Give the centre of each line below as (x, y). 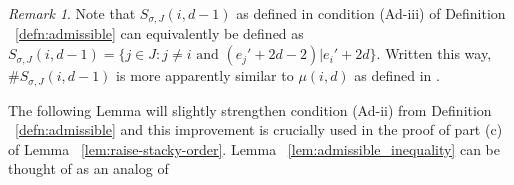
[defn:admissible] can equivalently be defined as (159, 33)
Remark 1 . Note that (72, 13)
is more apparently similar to (205, 75)
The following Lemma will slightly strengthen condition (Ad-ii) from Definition (250, 109)
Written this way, (438, 53)
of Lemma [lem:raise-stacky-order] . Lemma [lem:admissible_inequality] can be (254, 148)
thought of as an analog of (88, 168)
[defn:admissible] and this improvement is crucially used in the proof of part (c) (259, 129)
